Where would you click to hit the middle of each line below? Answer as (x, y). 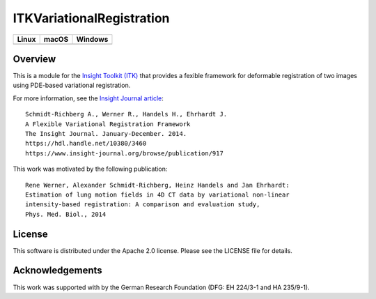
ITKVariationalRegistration (91, 18)
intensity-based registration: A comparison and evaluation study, (143, 205)
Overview (34, 59)
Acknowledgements (57, 271)
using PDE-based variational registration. (72, 85)
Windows (92, 39)
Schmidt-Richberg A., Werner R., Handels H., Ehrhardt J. (126, 114)
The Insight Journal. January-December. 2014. (106, 134)
